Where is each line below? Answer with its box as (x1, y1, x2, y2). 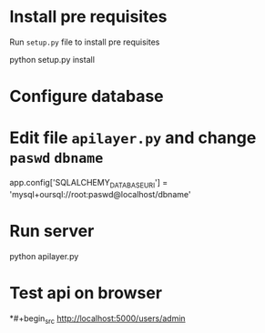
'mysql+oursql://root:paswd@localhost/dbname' (9, 188, 191, 199)
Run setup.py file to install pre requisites (9, 36, 160, 47)
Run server (9, 221, 95, 242)
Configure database (9, 86, 164, 106)
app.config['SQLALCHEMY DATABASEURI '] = (9, 177, 168, 190)
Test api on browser (9, 282, 162, 303)
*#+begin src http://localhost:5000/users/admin (9, 312, 186, 326)
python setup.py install (9, 54, 96, 65)
